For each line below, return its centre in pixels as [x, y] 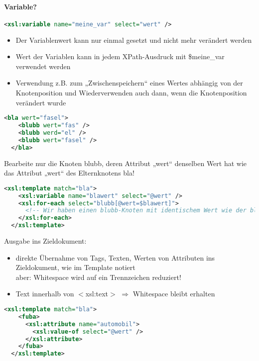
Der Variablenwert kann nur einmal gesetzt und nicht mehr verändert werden [134, 40]
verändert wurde [41, 102]
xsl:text [97, 294]
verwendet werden [43, 66]
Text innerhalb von [45, 294]
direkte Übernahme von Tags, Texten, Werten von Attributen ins [115, 257]
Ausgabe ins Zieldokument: [45, 241]
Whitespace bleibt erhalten [174, 294]
